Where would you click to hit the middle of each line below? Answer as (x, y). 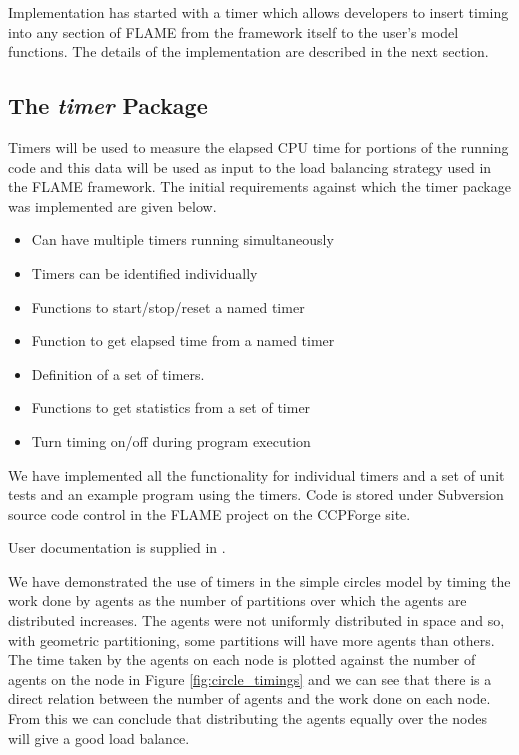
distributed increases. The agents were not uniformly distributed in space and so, (256, 620)
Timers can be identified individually (144, 272)
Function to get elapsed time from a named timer (183, 340)
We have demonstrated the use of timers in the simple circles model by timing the (259, 580)
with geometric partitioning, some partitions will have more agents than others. (251, 639)
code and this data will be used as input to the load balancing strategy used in (250, 166)
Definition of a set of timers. (118, 373)
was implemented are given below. (112, 205)
